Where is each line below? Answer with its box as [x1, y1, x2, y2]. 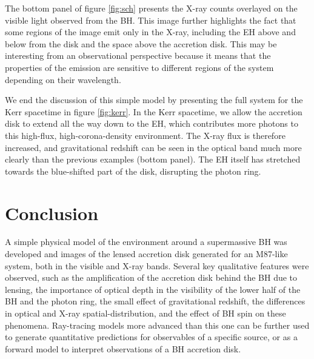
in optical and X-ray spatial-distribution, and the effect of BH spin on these [5, 307, 286, 319]
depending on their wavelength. [5, 73, 121, 86]
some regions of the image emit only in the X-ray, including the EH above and [5, 25, 296, 38]
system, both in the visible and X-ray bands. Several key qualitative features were [5, 259, 309, 272]
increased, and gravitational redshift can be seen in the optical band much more [5, 141, 302, 153]
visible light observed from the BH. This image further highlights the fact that [5, 13, 296, 26]
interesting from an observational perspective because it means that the [5, 49, 271, 62]
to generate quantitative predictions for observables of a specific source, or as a [5, 330, 298, 343]
